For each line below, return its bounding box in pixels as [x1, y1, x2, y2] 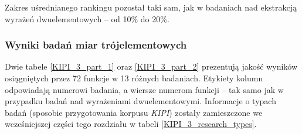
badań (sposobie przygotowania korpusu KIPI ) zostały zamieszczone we [5, 106, 263, 118]
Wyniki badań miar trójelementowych [5, 37, 187, 52]
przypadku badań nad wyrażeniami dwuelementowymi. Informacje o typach [5, 95, 276, 107]
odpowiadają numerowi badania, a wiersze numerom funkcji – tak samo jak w [5, 83, 284, 95]
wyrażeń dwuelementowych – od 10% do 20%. [5, 12, 169, 25]
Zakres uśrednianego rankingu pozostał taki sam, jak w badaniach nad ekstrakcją [5, 1, 297, 13]
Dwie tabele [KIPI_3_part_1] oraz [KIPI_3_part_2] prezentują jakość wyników [5, 60, 298, 73]
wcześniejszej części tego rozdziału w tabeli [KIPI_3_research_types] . [5, 118, 257, 130]
